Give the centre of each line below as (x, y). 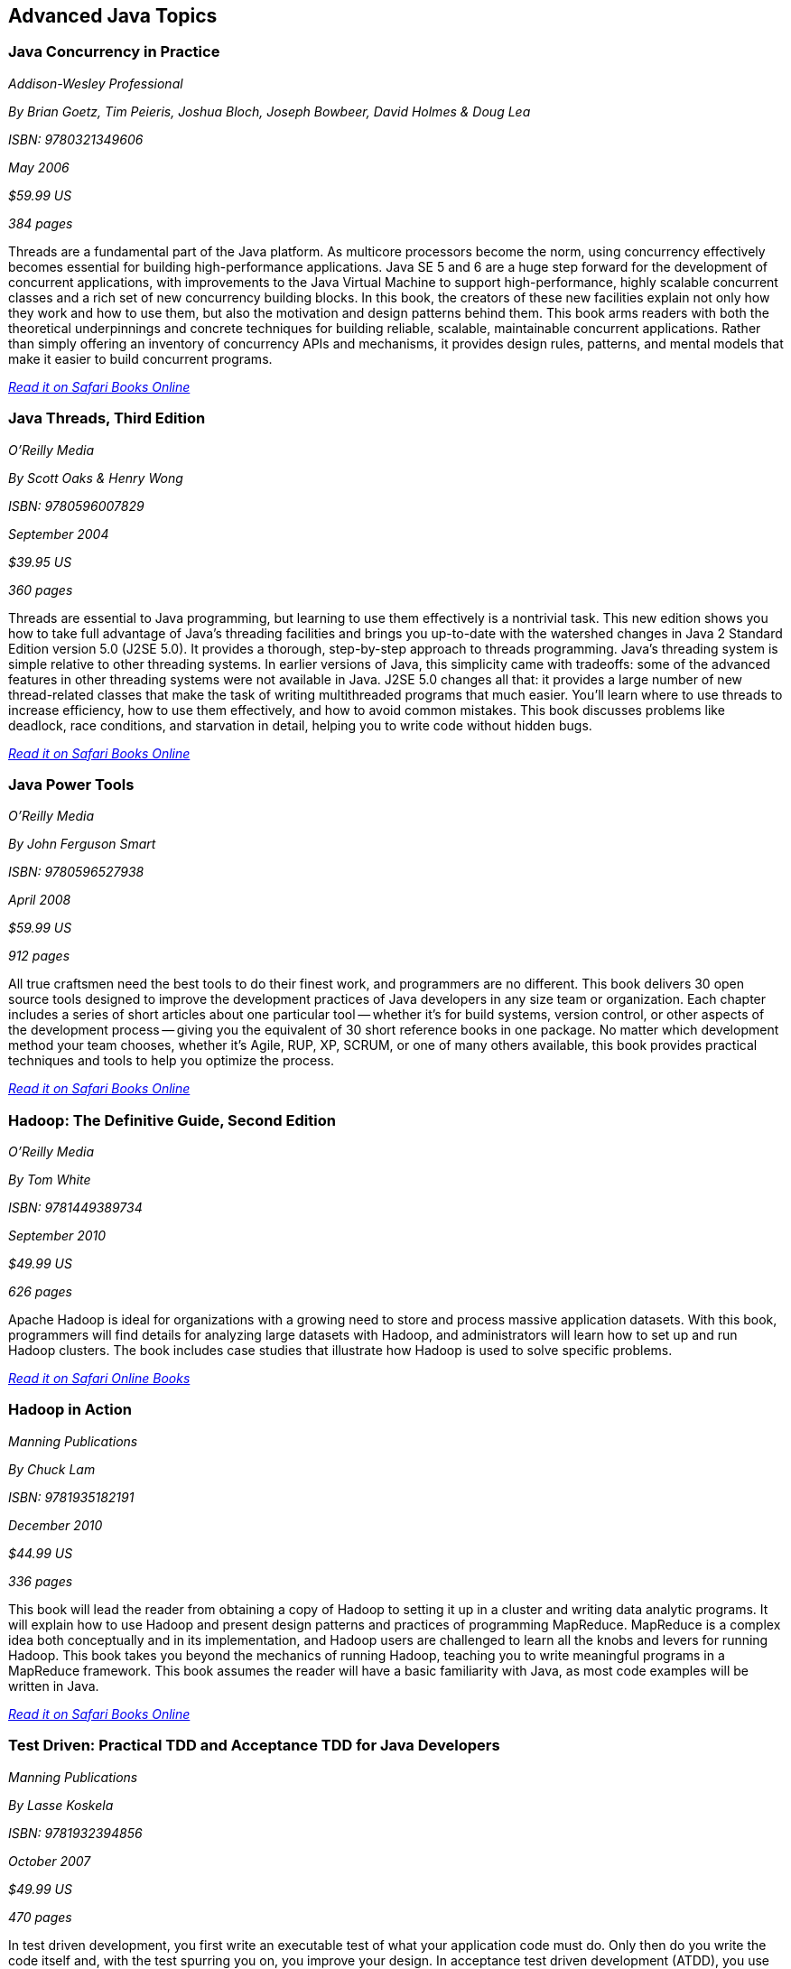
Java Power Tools (71, 784)
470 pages (40, 1917)
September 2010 (57, 1236)
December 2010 (56, 1525)
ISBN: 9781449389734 (75, 1208)
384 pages (41, 223)
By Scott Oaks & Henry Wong (96, 478)
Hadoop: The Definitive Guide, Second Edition (172, 1120)
